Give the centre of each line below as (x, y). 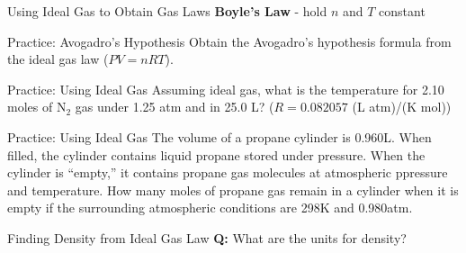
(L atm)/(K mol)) (402, 107)
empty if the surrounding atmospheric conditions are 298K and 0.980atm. (210, 208)
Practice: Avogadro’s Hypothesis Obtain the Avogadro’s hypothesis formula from (229, 41)
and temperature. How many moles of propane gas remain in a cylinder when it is (233, 190)
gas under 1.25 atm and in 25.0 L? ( (175, 107)
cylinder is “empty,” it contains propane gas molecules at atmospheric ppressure (228, 172)
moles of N (37, 107)
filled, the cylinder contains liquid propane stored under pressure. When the (216, 154)
